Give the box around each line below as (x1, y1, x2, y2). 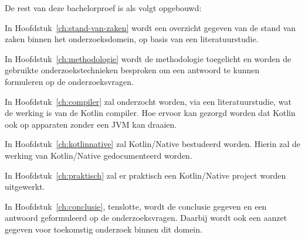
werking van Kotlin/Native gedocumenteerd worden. (5, 149, 192, 161)
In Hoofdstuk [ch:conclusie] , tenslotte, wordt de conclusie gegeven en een (5, 200, 267, 212)
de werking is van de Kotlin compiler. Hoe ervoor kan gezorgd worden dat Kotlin (5, 107, 296, 119)
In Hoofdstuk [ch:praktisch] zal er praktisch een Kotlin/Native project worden (5, 169, 286, 181)
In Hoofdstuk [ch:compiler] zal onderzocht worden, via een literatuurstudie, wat (5, 95, 292, 107)
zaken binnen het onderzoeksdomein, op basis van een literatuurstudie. (5, 33, 259, 45)
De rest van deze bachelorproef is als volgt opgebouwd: (5, 2, 202, 13)
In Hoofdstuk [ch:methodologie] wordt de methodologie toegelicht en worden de (5, 52, 292, 64)
